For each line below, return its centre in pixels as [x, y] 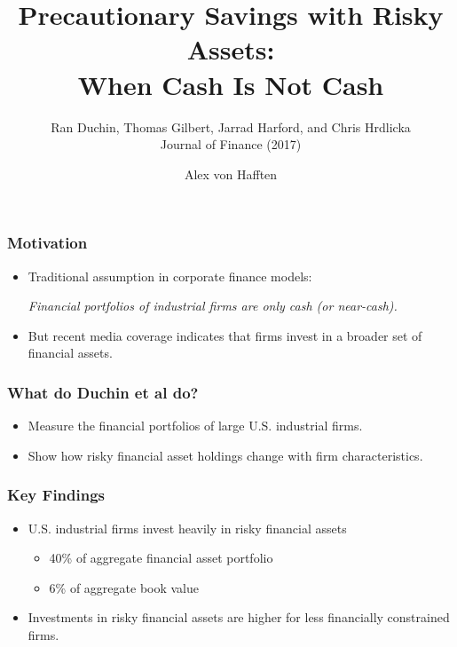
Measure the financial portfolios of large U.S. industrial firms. [195, 426]
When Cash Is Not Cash [231, 84]
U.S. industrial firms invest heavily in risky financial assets [187, 528]
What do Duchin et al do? [103, 392]
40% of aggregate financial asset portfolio [161, 558]
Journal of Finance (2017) [231, 144]
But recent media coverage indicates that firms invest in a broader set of [225, 335]
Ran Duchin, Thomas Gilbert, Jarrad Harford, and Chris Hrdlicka [231, 126]
